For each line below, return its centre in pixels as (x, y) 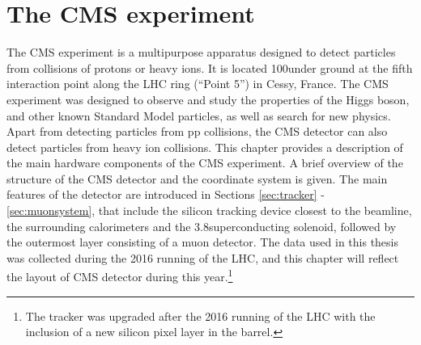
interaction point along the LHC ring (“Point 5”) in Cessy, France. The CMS (198, 84)
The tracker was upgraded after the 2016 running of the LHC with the (200, 316)
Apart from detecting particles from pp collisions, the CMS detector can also (197, 131)
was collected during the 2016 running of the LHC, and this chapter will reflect (203, 257)
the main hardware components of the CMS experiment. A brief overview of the (205, 163)
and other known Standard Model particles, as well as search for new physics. (199, 115)
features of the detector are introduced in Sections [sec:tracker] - (166, 194)
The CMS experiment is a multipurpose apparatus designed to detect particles (201, 52)
